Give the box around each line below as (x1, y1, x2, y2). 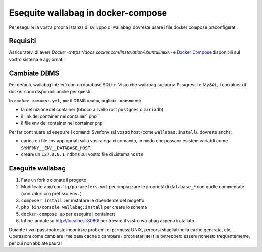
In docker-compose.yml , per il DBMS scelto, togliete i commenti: (9, 98, 141, 103)
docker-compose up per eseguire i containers (21, 211, 116, 217)
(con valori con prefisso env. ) (21, 190, 82, 196)
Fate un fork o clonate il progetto (21, 177, 87, 183)
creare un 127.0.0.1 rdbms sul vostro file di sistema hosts (21, 151, 144, 157)
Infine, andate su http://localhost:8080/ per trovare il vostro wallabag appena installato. (21, 218, 196, 223)
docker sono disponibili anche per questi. (9, 89, 92, 95)
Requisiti (9, 37, 36, 45)
